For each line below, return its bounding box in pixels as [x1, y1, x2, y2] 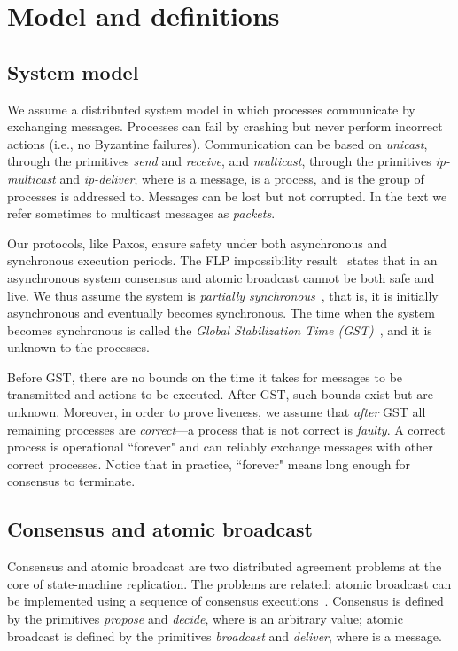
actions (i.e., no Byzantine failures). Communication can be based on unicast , [7, 134, 428, 153]
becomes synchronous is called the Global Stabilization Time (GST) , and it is [7, 320, 432, 339]
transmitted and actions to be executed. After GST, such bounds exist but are [7, 385, 433, 404]
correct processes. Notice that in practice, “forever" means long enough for [7, 454, 410, 473]
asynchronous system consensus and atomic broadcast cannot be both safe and [7, 268, 435, 286]
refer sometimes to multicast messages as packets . [7, 204, 276, 223]
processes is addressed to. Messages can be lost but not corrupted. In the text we [7, 186, 447, 205]
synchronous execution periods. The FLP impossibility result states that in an [7, 251, 438, 270]
